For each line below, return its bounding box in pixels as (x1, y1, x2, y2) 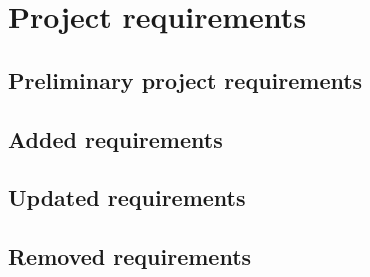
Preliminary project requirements (8, 64, 363, 95)
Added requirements (8, 123, 223, 154)
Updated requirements (8, 182, 246, 213)
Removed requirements (8, 241, 252, 272)
